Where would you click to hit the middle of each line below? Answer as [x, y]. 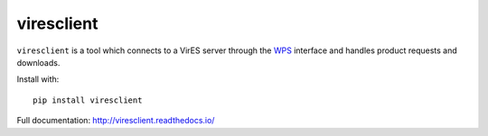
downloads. [38, 62]
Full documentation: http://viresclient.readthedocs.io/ [116, 121]
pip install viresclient [88, 100]
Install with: [38, 79]
